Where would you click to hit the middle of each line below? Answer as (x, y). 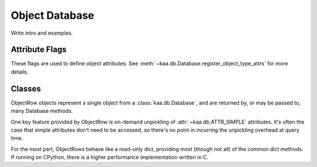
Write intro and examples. (42, 33)
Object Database (53, 15)
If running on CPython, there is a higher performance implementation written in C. (109, 157)
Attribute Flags (39, 50)
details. (20, 72)
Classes (26, 88)
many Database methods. (42, 111)
